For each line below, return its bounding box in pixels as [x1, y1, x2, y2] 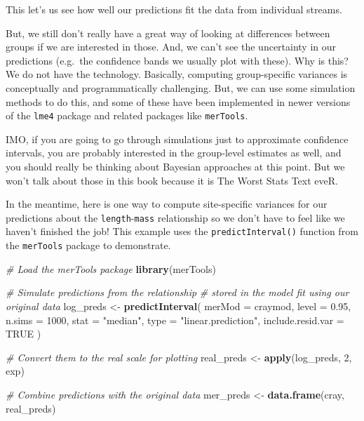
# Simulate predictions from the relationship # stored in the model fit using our [6, 285, 349, 300]
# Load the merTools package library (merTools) [6, 261, 216, 276]
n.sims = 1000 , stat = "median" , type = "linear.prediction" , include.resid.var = [6, 312, 344, 327]
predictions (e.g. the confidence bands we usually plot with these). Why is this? [6, 53, 349, 67]
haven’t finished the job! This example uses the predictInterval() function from [6, 224, 358, 239]
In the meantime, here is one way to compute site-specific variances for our [6, 196, 328, 211]
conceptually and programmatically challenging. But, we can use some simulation [6, 80, 356, 95]
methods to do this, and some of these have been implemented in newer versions [6, 94, 351, 109]
